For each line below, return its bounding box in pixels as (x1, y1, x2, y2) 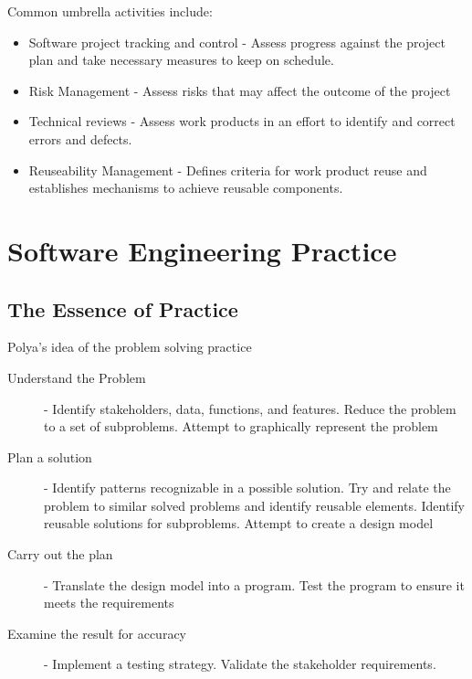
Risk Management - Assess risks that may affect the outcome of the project (28, 80, 451, 100)
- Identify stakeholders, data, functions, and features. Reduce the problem (44, 398, 456, 418)
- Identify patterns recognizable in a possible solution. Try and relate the (44, 478, 451, 497)
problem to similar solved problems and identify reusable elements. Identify (44, 495, 465, 515)
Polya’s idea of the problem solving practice (7, 337, 252, 356)
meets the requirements (44, 593, 174, 612)
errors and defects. (28, 129, 132, 148)
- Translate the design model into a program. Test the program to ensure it (44, 575, 465, 594)
